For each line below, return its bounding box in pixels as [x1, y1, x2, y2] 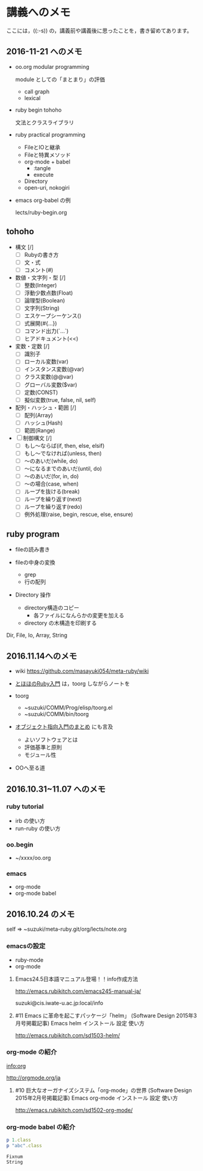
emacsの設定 [6, 942, 46, 950]
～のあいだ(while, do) [24, 457, 78, 464]
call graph [24, 88, 50, 95]
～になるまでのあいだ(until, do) [24, 465, 102, 473]
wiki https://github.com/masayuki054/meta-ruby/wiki [15, 667, 149, 675]
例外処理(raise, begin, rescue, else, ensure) [24, 510, 134, 518]
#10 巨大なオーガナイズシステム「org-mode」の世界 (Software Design [15, 1086, 192, 1094]
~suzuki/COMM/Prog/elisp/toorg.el [24, 704, 113, 711]
